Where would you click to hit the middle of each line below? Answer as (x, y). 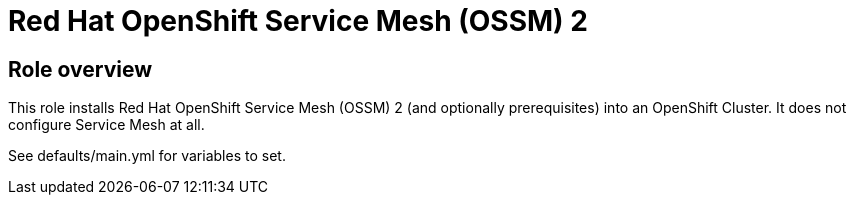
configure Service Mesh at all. (106, 125)
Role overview (80, 69)
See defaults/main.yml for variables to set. (147, 156)
